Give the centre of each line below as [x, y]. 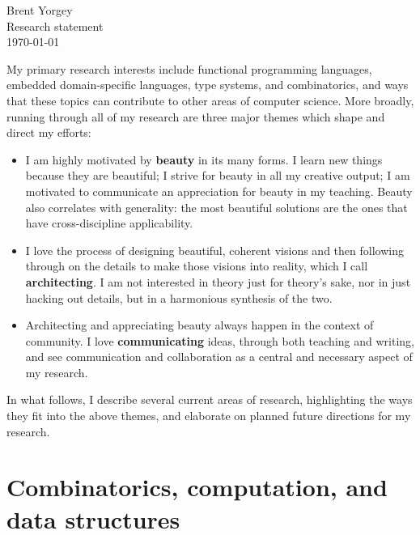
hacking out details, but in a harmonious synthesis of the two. [179, 297]
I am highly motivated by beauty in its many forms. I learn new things [204, 159]
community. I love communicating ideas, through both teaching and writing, [220, 340]
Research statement [55, 25]
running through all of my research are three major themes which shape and [196, 116]
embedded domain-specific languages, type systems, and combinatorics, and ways [208, 85]
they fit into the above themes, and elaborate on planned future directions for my [209, 416]
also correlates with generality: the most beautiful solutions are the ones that [216, 207]
